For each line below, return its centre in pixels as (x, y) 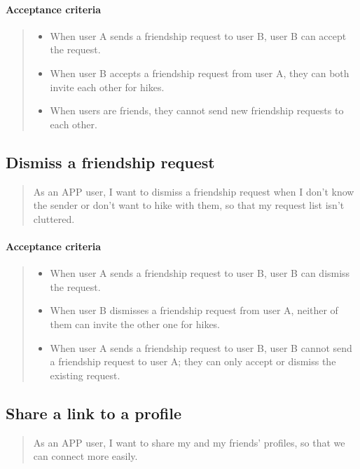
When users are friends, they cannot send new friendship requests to (197, 110)
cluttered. (54, 218)
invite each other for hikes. (107, 87)
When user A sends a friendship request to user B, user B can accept (198, 35)
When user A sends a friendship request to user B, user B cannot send (201, 347)
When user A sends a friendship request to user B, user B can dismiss (200, 273)
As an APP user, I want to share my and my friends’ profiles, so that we (189, 442)
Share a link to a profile (94, 413)
